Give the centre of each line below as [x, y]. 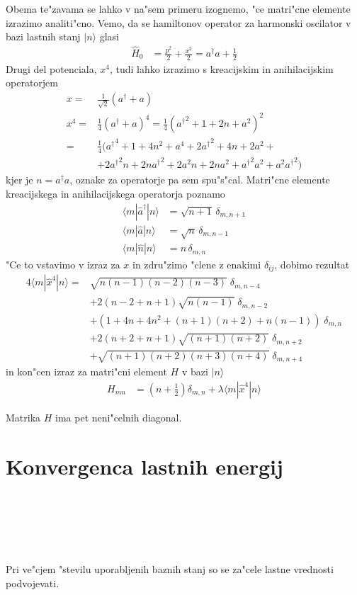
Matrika [23, 417]
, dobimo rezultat [312, 264]
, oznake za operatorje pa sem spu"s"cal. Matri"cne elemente [200, 180]
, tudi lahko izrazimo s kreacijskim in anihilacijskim [221, 68]
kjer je [19, 180]
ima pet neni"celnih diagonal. [119, 417]
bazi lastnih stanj [43, 36]
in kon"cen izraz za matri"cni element [86, 372]
